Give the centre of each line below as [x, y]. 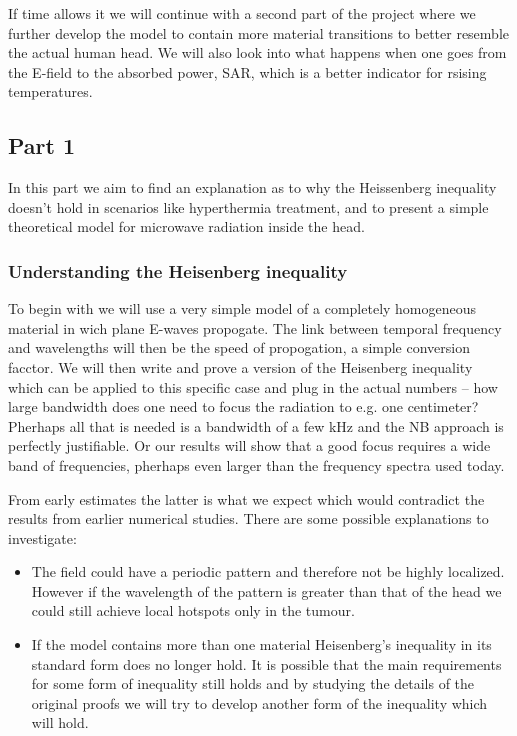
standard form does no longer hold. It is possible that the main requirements [266, 663]
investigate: [42, 537]
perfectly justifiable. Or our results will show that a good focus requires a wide [249, 445]
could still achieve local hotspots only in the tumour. [193, 610]
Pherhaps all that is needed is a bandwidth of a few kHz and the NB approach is [256, 425]
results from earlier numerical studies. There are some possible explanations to [248, 518]
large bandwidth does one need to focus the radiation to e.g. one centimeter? [243, 406]
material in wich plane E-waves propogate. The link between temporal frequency [255, 327]
